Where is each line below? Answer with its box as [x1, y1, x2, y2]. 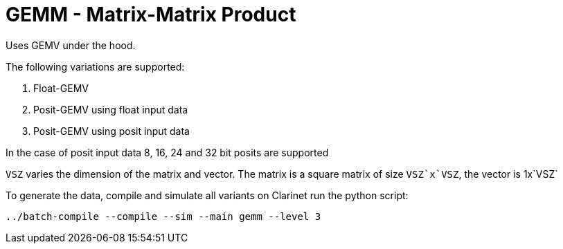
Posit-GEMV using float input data [33, 103, 188, 116]
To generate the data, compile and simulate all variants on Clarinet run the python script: [6, 189, 409, 201]
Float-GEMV [33, 82, 89, 94]
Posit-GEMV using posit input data [33, 124, 190, 137]
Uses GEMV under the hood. [6, 39, 136, 51]
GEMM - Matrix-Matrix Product [6, 3, 296, 26]
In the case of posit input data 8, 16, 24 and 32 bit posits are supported [6, 146, 329, 158]
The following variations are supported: [6, 60, 185, 73]
